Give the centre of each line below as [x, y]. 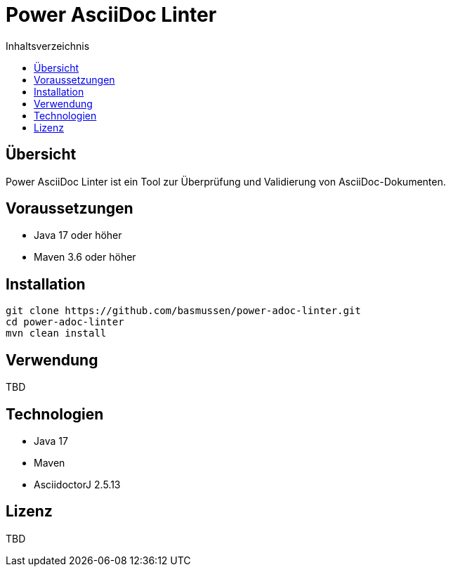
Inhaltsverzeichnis [48, 46]
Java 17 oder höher [78, 235]
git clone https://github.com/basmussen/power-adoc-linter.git [183, 311]
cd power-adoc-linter [65, 322]
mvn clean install [56, 333]
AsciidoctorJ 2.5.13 [77, 484]
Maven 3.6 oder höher [85, 257]
